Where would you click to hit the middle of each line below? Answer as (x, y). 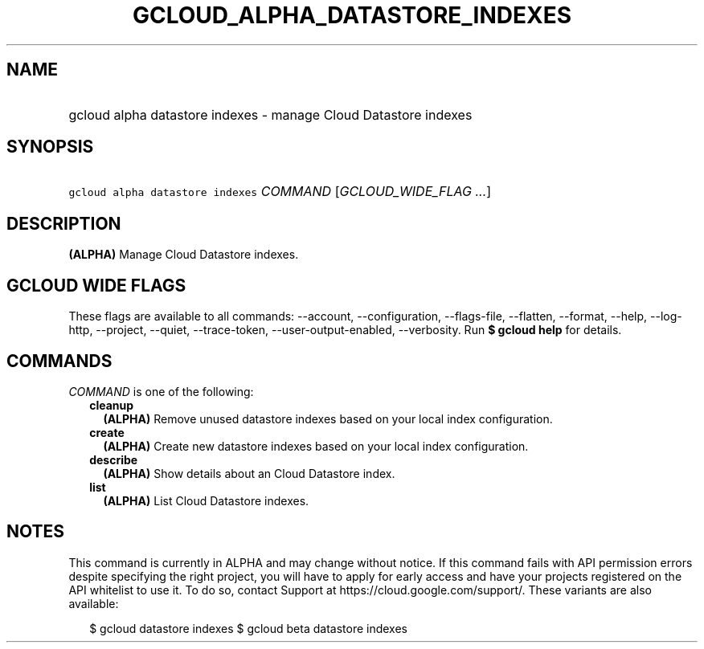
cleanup (112, 405)
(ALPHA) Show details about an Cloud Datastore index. (249, 473)
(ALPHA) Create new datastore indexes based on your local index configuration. (316, 446)
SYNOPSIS (50, 147)
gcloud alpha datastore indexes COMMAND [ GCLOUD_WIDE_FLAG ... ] (280, 192)
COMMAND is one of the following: (161, 391)
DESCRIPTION (64, 223)
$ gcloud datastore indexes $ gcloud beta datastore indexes (249, 628)
